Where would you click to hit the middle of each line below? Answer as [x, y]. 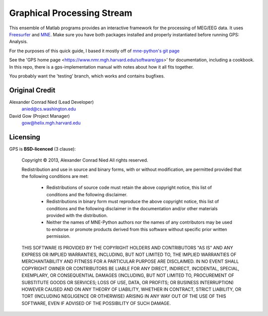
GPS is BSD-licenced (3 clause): [43, 149]
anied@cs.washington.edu [49, 109]
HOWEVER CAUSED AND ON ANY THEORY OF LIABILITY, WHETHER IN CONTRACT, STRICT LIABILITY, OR [132, 289]
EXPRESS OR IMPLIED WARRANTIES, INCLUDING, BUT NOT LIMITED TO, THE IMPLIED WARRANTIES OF [129, 254]
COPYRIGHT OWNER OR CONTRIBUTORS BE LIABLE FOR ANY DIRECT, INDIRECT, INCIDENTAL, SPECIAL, [131, 268]
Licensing [25, 137]
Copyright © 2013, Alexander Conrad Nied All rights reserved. [85, 160]
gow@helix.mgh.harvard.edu [51, 123]
